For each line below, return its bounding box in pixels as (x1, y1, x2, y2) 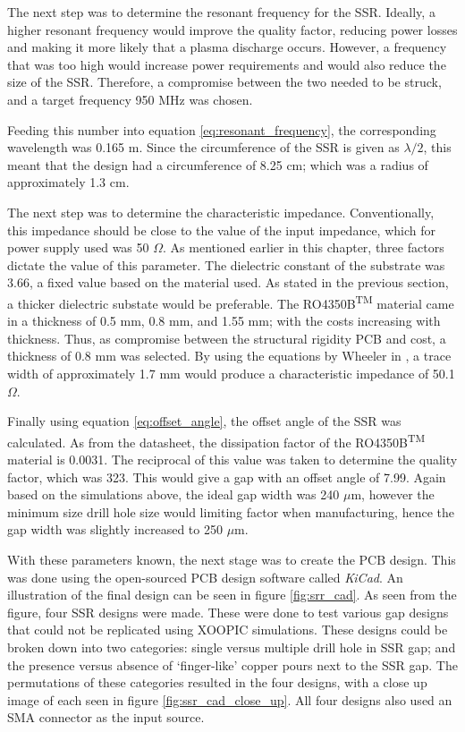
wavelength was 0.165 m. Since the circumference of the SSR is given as (7, 138, 400, 157)
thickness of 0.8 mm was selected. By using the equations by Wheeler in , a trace (7, 346, 452, 365)
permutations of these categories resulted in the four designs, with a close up (7, 673, 427, 692)
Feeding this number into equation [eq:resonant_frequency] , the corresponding (7, 120, 436, 139)
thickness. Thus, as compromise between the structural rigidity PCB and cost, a (7, 328, 446, 347)
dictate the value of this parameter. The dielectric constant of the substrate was (7, 255, 445, 274)
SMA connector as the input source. (7, 708, 205, 727)
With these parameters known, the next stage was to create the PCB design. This (7, 549, 456, 568)
